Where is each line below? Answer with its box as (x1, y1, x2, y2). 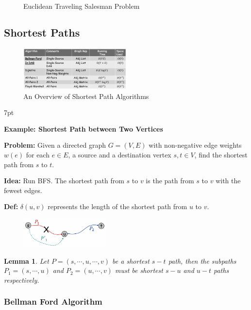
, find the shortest (194, 149, 248, 159)
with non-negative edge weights (149, 140, 242, 150)
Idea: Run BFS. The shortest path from (4, 175, 124, 186)
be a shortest (112, 255, 150, 266)
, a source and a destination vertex (68, 149, 171, 159)
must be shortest (115, 265, 163, 275)
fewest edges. (4, 185, 42, 195)
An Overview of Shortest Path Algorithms (23, 91, 149, 101)
